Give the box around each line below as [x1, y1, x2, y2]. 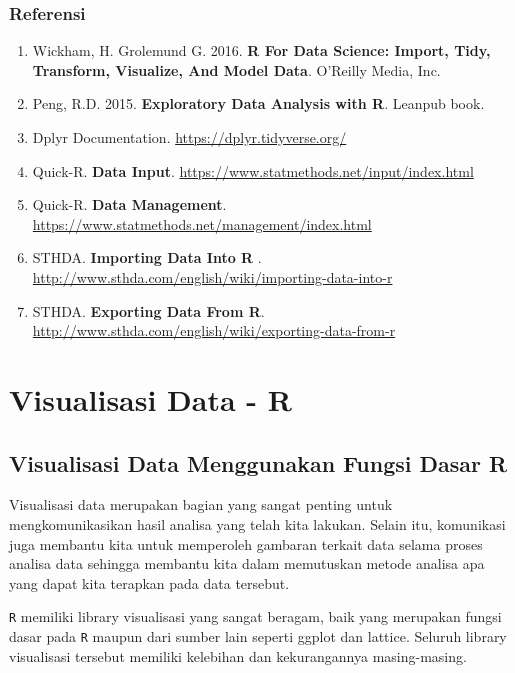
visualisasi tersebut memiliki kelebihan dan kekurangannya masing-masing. [9, 645, 467, 666]
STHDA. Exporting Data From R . [32, 300, 265, 321]
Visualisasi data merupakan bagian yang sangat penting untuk [9, 494, 393, 515]
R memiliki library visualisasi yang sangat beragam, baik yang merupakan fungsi [9, 606, 502, 627]
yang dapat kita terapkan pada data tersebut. [9, 572, 290, 593]
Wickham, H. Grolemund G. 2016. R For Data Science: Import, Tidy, [32, 40, 491, 61]
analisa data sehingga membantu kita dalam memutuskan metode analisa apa [9, 553, 485, 574]
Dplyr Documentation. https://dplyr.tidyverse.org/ [32, 127, 347, 147]
